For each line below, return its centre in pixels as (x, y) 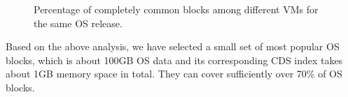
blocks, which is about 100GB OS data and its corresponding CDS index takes (174, 60)
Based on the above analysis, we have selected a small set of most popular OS (173, 46)
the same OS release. (78, 23)
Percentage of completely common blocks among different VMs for (176, 9)
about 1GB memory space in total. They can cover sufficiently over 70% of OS (174, 74)
